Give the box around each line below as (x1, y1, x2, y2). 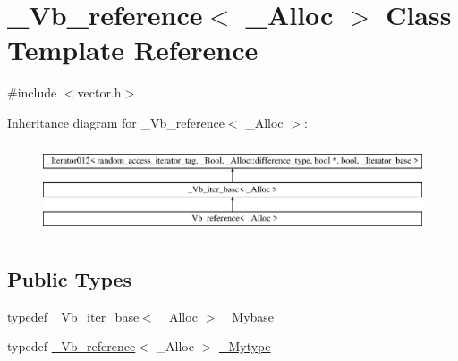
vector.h (77, 83, 122, 102)
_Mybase (222, 306, 275, 325)
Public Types (7, 264, 132, 292)
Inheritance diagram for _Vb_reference (7, 113, 225, 131)
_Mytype (218, 337, 271, 356)
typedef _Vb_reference (7, 337, 136, 356)
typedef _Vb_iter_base (7, 306, 140, 325)
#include (7, 83, 57, 102)
